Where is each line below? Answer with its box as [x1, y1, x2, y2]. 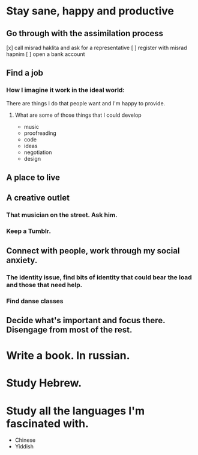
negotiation [23, 149, 52, 156]
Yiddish [14, 443, 34, 450]
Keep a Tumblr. [6, 227, 51, 235]
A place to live [6, 173, 61, 183]
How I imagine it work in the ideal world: [6, 86, 125, 94]
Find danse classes [6, 297, 64, 305]
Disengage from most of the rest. [6, 324, 133, 335]
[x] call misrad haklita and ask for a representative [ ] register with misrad [6, 44, 187, 51]
